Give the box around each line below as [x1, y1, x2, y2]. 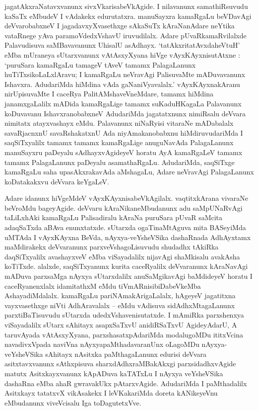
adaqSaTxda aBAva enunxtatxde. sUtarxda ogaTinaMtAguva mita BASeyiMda [4, 222, 246, 233]
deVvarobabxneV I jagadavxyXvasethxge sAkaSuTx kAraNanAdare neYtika [4, 20, 235, 31]
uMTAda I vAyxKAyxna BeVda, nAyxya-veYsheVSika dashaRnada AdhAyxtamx [4, 232, 251, 242]
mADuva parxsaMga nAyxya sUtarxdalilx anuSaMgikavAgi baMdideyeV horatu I [4, 271, 253, 281]
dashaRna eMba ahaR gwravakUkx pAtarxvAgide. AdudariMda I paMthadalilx [4, 378, 247, 388]
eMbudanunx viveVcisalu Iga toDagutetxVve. [4, 397, 141, 408]
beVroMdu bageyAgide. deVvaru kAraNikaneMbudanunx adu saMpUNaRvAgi [4, 202, 243, 213]
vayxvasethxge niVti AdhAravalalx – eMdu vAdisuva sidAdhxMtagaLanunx [4, 300, 235, 310]
